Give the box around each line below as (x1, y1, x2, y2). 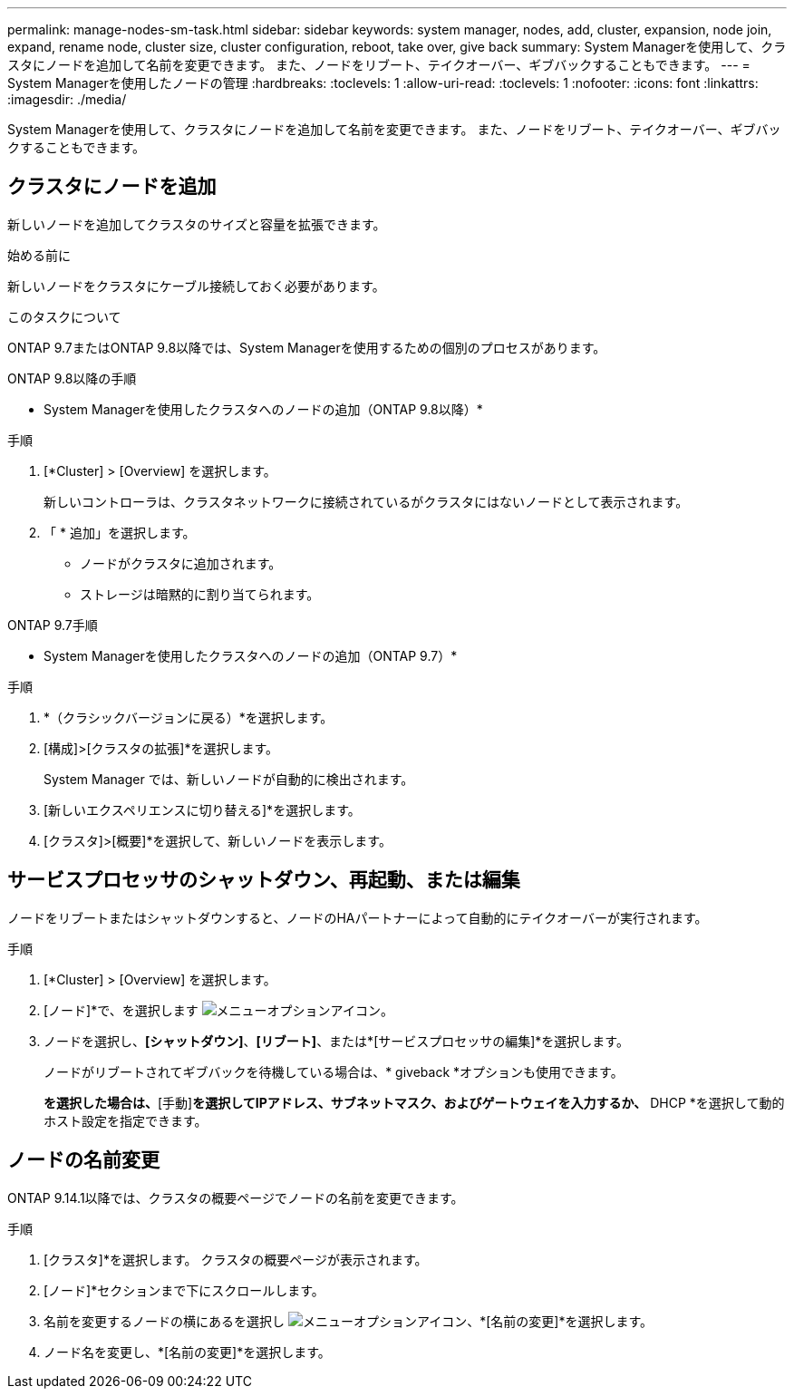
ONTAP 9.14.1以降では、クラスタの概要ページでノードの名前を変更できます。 (7, 1189, 464, 1206)
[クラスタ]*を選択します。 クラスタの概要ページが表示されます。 (44, 1251, 428, 1267)
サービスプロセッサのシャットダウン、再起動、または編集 (7, 868, 520, 892)
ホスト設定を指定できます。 (44, 1112, 208, 1129)
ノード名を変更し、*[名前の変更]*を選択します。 (44, 1343, 331, 1360)
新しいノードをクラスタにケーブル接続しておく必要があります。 (7, 277, 385, 294)
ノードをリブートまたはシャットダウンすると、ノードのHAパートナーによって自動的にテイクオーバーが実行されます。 (7, 909, 708, 926)
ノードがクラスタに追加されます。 (80, 555, 282, 571)
